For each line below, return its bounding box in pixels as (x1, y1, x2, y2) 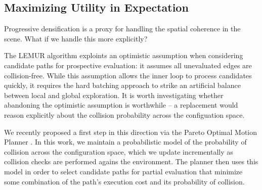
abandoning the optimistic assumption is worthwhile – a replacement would (4, 100, 238, 110)
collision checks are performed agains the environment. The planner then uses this (4, 156, 258, 167)
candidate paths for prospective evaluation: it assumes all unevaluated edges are (4, 60, 252, 70)
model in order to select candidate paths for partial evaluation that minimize (4, 166, 243, 176)
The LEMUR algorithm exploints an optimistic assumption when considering (4, 50, 243, 61)
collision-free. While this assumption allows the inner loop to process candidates (4, 70, 252, 80)
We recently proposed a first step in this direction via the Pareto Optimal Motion (4, 126, 257, 137)
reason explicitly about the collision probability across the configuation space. (4, 109, 245, 120)
